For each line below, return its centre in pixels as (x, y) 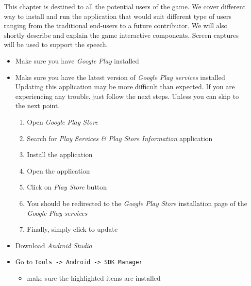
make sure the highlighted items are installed (94, 278)
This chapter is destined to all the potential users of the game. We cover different (125, 6)
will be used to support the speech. (56, 44)
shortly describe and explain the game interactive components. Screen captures (121, 35)
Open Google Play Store (62, 121)
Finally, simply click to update (72, 229)
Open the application (59, 170)
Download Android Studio (54, 245)
